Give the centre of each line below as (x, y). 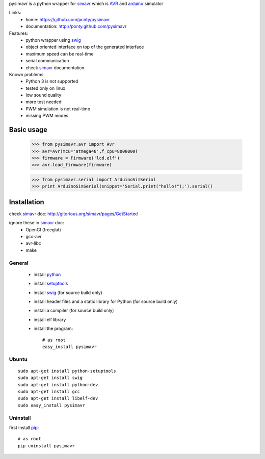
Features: (19, 33)
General (19, 263)
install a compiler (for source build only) (74, 310)
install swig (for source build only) (68, 293)
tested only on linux (46, 88)
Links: (15, 13)
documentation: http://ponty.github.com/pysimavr (76, 27)
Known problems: (27, 74)
